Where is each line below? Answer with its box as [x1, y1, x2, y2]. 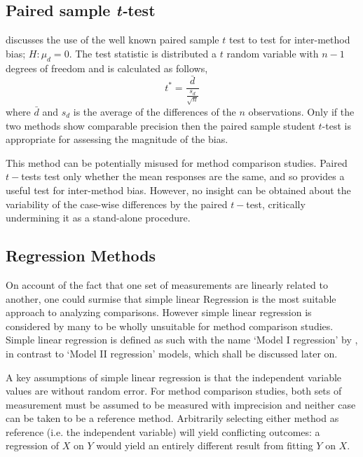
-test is [322, 118, 351, 132]
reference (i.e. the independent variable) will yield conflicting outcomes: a [6, 424, 320, 439]
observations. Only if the [248, 104, 355, 118]
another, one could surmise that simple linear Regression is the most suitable [6, 291, 336, 306]
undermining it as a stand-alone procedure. [6, 210, 191, 225]
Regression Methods [6, 245, 156, 266]
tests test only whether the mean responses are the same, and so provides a [21, 169, 345, 184]
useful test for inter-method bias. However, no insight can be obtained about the [6, 182, 351, 197]
